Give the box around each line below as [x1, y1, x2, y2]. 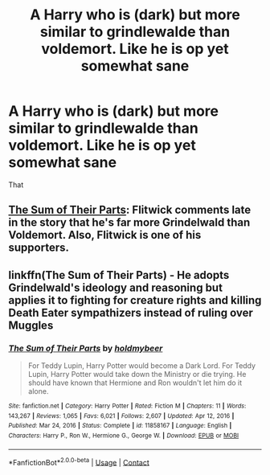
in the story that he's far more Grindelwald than [8, 215, 251, 230]
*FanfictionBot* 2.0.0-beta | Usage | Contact [8, 456, 150, 467]
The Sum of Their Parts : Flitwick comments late [8, 203, 252, 217]
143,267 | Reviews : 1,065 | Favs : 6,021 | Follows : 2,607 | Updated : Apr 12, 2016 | [8, 412, 235, 420]
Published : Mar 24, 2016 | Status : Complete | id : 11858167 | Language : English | [8, 422, 232, 430]
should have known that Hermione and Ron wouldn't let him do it [27, 378, 243, 387]
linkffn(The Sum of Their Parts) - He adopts [8, 268, 230, 282]
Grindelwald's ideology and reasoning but [8, 280, 223, 294]
